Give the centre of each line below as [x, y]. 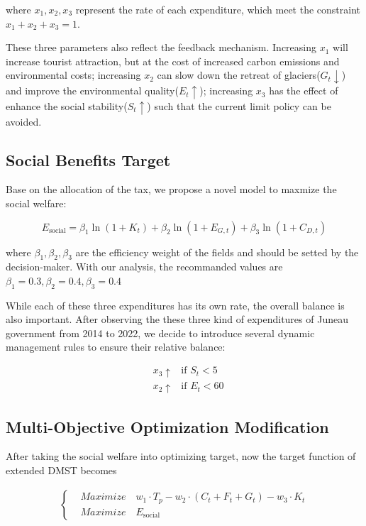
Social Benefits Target [88, 159]
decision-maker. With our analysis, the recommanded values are [144, 267]
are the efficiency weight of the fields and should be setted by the [217, 252]
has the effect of [304, 91]
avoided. [24, 121]
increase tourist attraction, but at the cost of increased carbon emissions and [173, 61]
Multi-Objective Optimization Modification [167, 426]
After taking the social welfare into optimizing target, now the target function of [181, 456]
